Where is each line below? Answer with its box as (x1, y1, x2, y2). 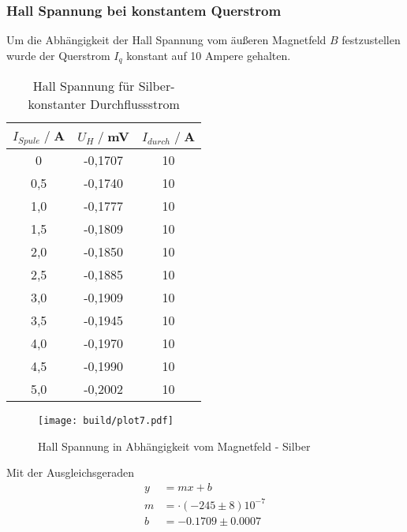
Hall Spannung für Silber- (32, 77, 175, 96)
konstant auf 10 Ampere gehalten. (126, 47, 291, 63)
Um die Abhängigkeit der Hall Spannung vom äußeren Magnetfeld (6, 32, 327, 48)
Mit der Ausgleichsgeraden (6, 464, 135, 481)
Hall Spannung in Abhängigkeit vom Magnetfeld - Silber (38, 437, 311, 454)
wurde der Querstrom (6, 47, 110, 63)
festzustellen (342, 32, 401, 48)
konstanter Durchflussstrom (28, 95, 180, 114)
